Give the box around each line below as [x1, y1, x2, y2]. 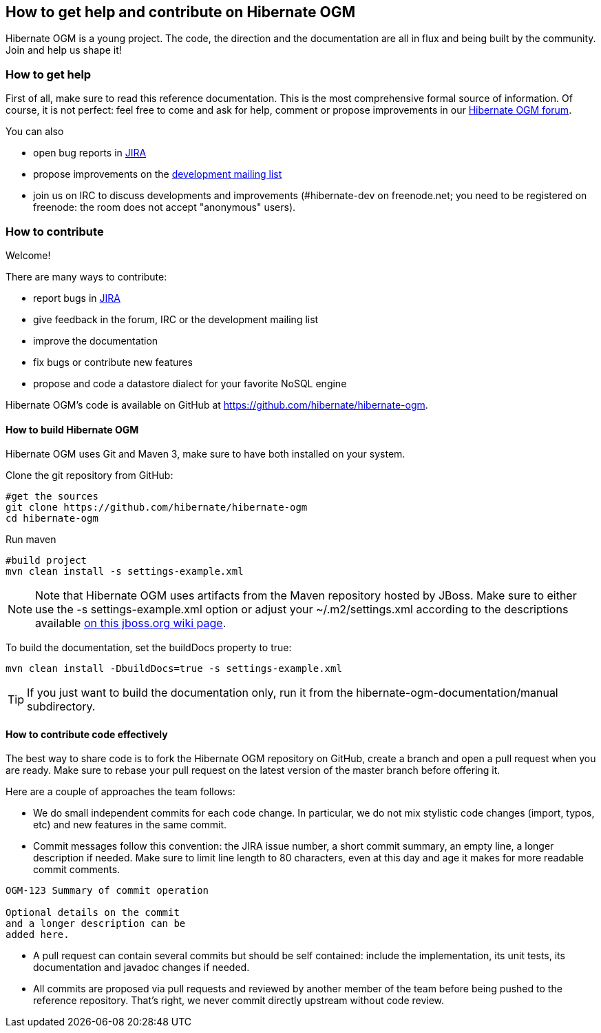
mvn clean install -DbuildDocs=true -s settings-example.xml [6, 663, 342, 675]
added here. [6, 929, 70, 941]
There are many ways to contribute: [6, 270, 167, 283]
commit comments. [33, 863, 120, 876]
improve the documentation [33, 334, 158, 347]
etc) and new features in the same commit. [33, 819, 227, 831]
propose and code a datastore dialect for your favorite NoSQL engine [33, 377, 347, 389]
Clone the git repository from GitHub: [6, 469, 173, 482]
